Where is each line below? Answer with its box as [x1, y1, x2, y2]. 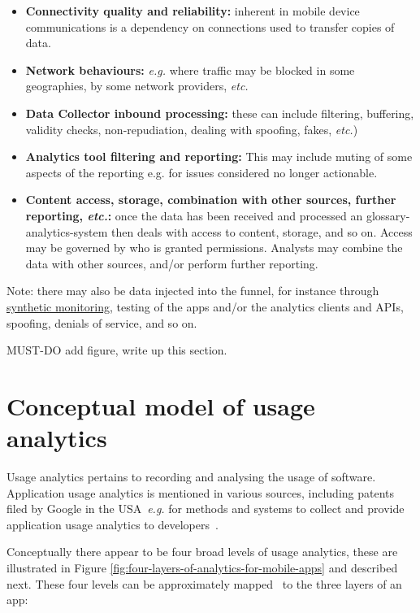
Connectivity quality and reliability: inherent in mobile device [25, 2, 360, 19]
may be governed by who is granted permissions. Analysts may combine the [25, 239, 403, 256]
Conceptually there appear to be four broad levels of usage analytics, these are [6, 543, 398, 560]
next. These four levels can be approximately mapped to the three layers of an [6, 575, 402, 592]
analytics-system [25, 223, 108, 240]
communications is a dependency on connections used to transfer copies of [25, 18, 395, 35]
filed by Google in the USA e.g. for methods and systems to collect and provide [6, 500, 405, 517]
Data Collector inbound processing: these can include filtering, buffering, [25, 104, 414, 121]
